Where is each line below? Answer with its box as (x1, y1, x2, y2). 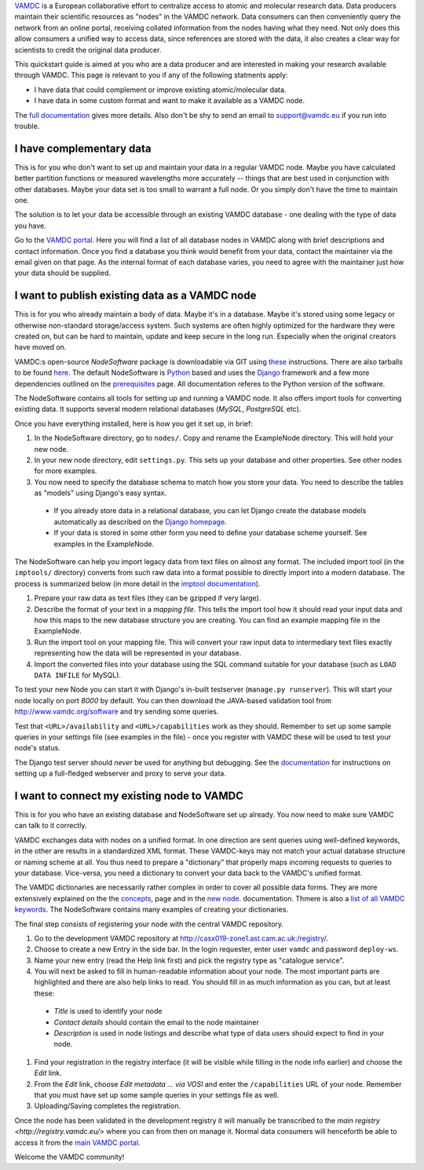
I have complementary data (14, 141, 152, 155)
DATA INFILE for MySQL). (34, 670, 122, 680)
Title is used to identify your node (53, 1007, 163, 1016)
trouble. (14, 121, 40, 130)
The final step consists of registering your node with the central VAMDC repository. (14, 919, 284, 929)
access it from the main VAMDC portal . (14, 1138, 141, 1147)
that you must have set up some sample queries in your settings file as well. (34, 1090, 280, 1099)
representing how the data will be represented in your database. (34, 648, 242, 658)
